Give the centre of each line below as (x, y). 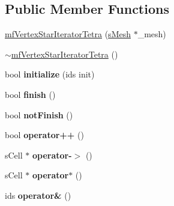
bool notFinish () (39, 114)
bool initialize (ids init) (50, 74)
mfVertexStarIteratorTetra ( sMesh (68, 34)
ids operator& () (38, 195)
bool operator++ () (44, 135)
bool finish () (30, 94)
